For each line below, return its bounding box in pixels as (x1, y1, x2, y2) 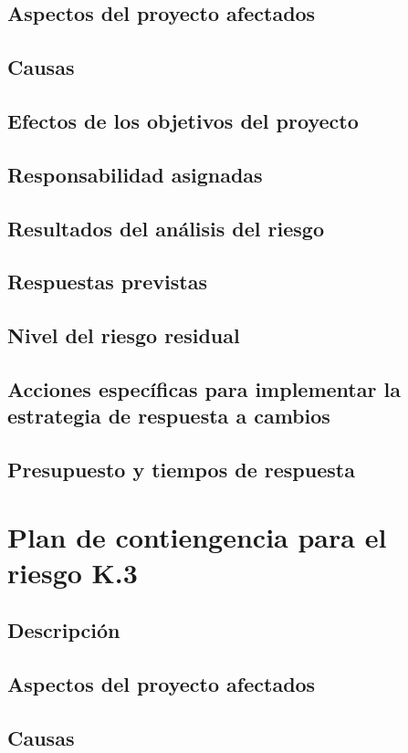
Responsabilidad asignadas (7, 160, 263, 188)
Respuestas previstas (7, 267, 207, 296)
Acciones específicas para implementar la (7, 374, 401, 403)
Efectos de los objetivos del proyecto (7, 106, 359, 134)
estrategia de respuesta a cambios (7, 402, 330, 430)
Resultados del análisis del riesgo (7, 214, 325, 242)
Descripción (7, 616, 120, 644)
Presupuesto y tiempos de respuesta (7, 455, 355, 484)
